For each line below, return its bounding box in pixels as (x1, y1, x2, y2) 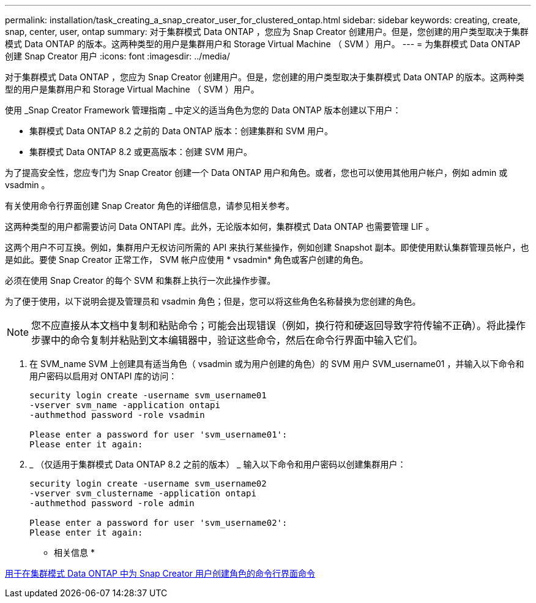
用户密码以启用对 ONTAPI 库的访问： (29, 371, 177, 381)
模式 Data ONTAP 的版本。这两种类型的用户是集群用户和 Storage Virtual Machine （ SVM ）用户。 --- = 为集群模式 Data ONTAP (5, 39, 521, 49)
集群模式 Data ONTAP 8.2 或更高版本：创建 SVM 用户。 (29, 146, 253, 157)
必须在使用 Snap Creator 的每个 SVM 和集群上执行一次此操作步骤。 (5, 275, 276, 286)
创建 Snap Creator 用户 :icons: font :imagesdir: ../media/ (5, 51, 230, 61)
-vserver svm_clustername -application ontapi (29, 488, 256, 498)
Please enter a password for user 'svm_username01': (29, 430, 288, 439)
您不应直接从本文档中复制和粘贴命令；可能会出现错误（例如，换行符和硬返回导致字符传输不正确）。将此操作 (31, 319, 526, 332)
